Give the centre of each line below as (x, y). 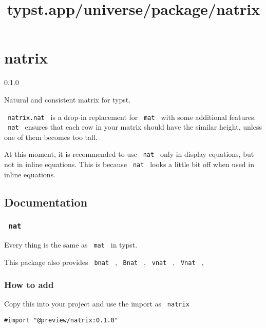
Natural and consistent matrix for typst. (68, 99)
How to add (29, 285)
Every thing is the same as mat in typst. (71, 244)
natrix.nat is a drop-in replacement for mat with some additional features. (132, 117)
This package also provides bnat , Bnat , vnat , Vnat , (104, 262)
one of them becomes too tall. (51, 137)
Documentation (46, 202)
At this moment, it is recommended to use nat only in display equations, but (129, 154)
